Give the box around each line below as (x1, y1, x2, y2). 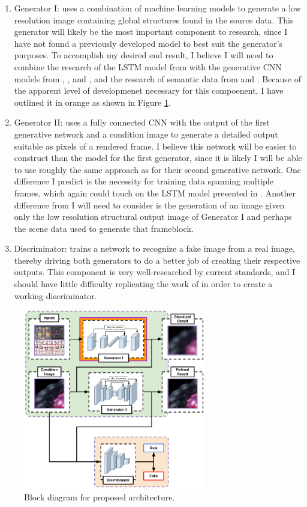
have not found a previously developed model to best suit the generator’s (14, 37, 283, 49)
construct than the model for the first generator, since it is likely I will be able (14, 151, 302, 164)
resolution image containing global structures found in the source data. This (14, 13, 294, 26)
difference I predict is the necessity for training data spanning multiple (14, 175, 273, 187)
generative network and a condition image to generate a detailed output (14, 127, 278, 140)
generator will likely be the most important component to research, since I (14, 25, 288, 38)
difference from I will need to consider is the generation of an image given (14, 198, 285, 211)
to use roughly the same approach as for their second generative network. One (14, 163, 301, 175)
